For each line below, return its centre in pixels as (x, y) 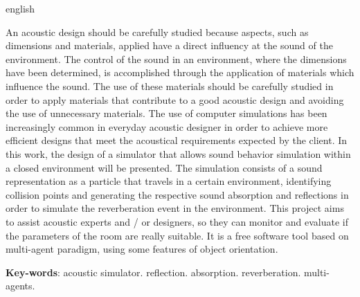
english (20, 8)
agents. (20, 286)
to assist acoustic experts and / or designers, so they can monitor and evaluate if (177, 221)
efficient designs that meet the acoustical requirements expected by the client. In (177, 140)
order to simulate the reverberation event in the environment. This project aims (175, 208)
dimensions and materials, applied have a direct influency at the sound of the (169, 45)
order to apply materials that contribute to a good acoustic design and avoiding (175, 99)
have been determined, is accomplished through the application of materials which (180, 72)
